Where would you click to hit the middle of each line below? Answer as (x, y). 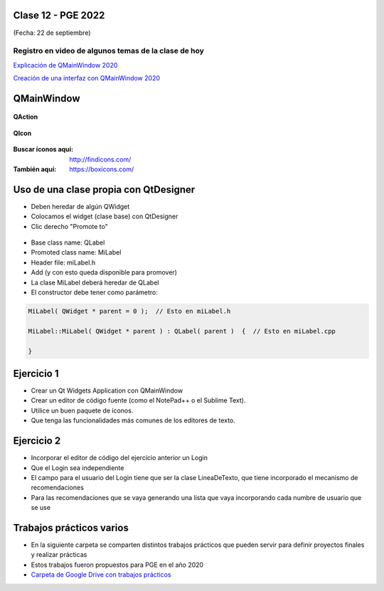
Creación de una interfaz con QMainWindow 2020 (86, 78)
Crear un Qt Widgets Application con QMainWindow (107, 390)
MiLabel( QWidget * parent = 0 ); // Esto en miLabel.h (129, 312)
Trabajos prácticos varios (71, 527)
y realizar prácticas (59, 555)
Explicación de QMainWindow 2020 (65, 65)
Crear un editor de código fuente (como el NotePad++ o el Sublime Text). (138, 400)
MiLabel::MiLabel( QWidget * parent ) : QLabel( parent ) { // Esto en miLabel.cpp (182, 331)
